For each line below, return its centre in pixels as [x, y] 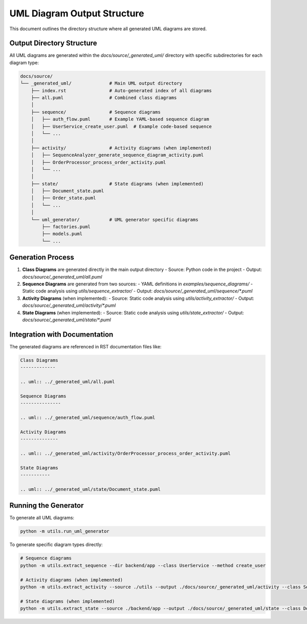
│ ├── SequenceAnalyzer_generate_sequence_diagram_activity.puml [117, 155]
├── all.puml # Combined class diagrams [104, 98]
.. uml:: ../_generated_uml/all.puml [68, 382]
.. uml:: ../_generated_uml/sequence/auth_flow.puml [88, 418]
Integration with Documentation [61, 334]
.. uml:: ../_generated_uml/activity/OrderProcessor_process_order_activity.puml [126, 454]
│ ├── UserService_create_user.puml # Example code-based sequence [122, 126]
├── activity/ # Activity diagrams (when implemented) [122, 148]
